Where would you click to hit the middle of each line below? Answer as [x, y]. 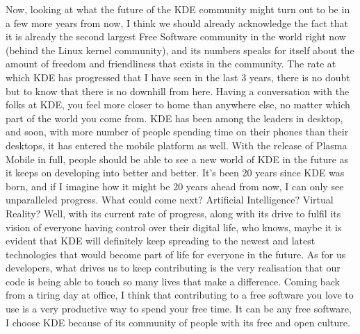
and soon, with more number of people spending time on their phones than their [177, 132]
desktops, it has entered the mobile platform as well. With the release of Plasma [177, 145]
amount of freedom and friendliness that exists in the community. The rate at [171, 64]
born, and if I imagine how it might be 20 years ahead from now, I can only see [175, 186]
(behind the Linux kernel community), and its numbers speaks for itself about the [180, 50]
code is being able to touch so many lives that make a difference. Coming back [173, 281]
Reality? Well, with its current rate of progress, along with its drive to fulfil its [173, 213]
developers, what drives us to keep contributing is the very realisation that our [173, 268]
